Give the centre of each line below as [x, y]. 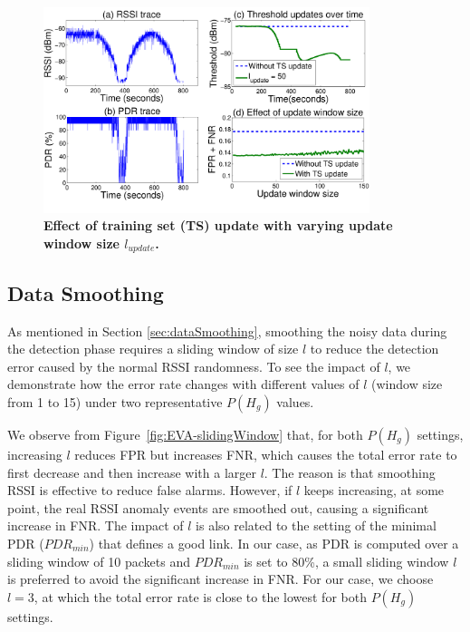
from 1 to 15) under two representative [115, 401]
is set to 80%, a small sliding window [346, 561]
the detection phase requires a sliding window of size [153, 349]
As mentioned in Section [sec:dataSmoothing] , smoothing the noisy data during [227, 331]
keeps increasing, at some [374, 490]
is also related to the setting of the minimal [316, 525]
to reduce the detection [374, 349]
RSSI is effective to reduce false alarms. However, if [150, 490]
